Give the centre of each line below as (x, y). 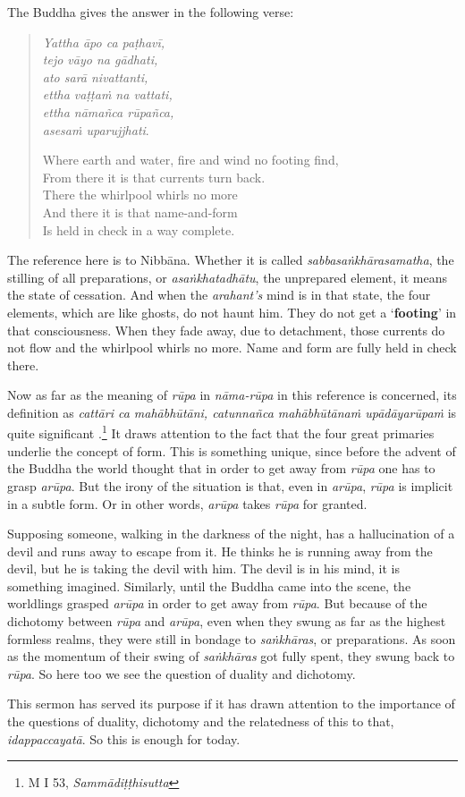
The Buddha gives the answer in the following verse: (151, 12)
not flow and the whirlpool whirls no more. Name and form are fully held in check (232, 348)
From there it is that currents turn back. (154, 177)
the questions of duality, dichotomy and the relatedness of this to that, (201, 721)
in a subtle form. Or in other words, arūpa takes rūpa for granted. (187, 503)
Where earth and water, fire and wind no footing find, (190, 160)
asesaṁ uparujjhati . (96, 129)
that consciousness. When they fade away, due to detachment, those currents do (226, 330)
